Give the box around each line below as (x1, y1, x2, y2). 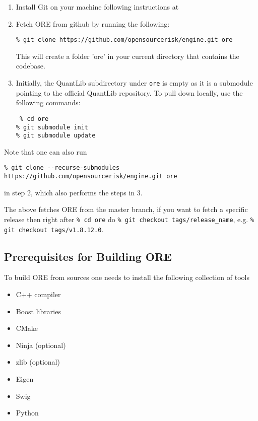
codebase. (16, 60, 45, 71)
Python (16, 407, 39, 418)
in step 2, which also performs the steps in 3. (4, 187, 143, 197)
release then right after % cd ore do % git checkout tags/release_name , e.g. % (4, 214, 254, 224)
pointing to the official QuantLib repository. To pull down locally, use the (16, 87, 243, 98)
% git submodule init (16, 123, 88, 131)
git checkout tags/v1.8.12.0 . (4, 224, 104, 234)
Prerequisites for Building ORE (4, 248, 172, 264)
